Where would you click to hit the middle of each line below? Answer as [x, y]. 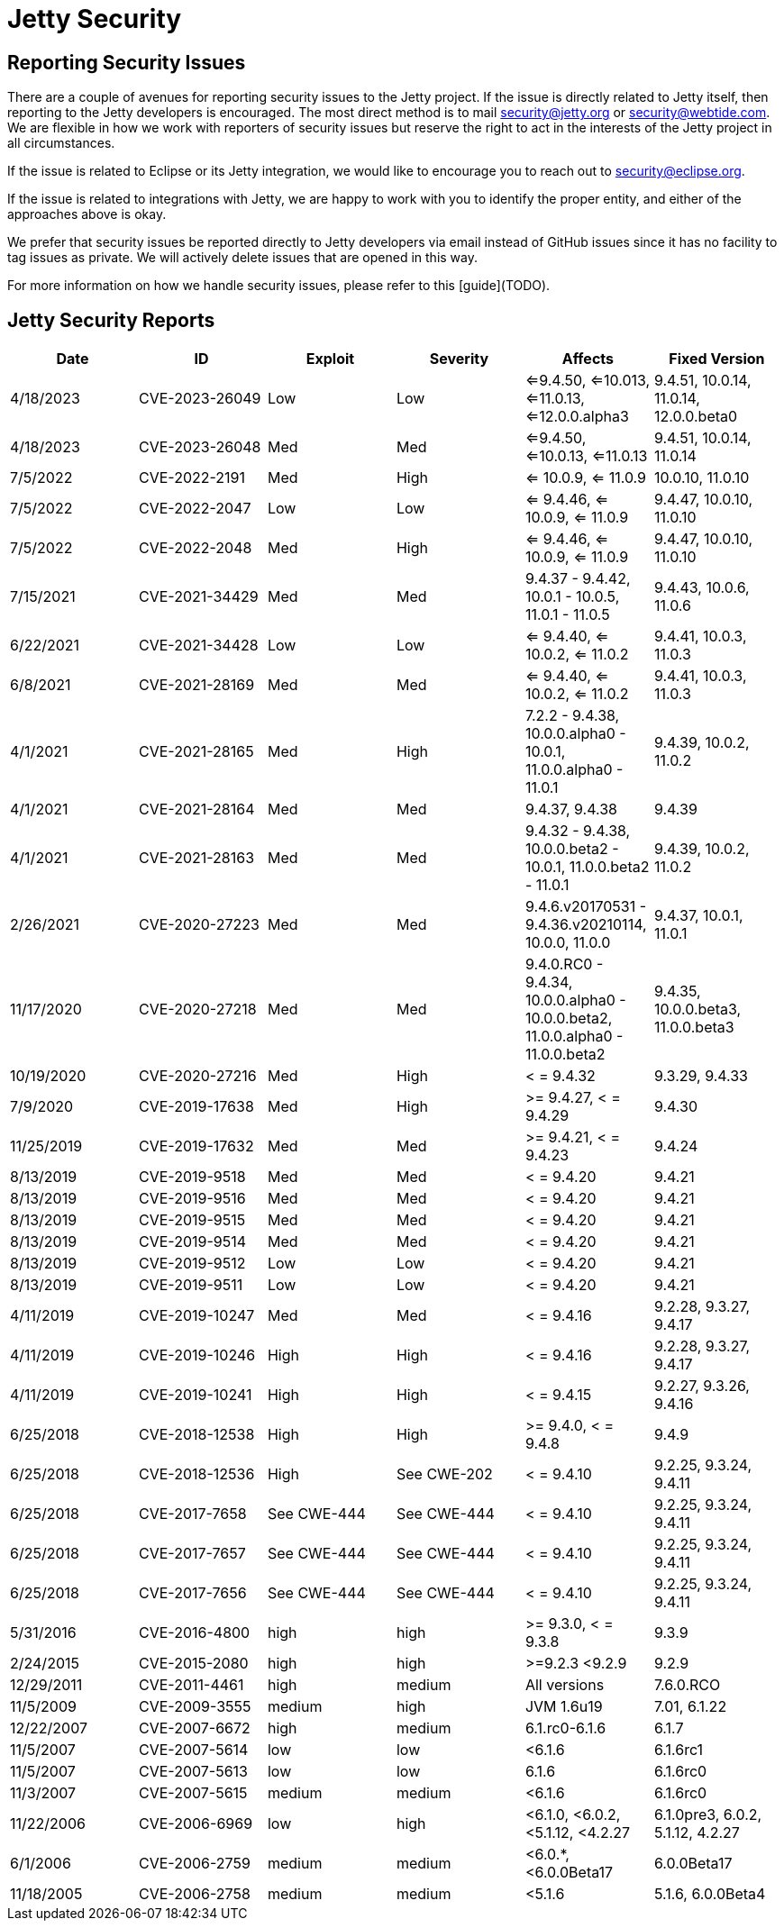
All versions [565, 1685]
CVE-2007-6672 [194, 1728]
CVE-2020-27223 [199, 925]
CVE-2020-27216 [197, 1076]
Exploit [330, 359]
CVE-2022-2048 [195, 548]
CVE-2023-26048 [200, 447]
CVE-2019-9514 [192, 1242]
